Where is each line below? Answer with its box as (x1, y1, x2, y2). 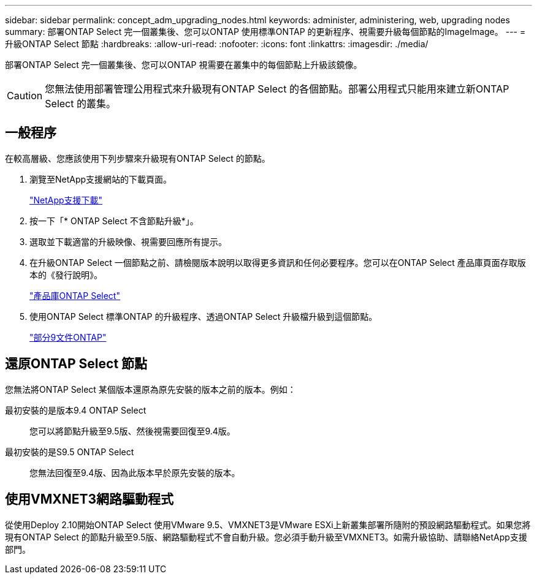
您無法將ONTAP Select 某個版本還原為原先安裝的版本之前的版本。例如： (5, 384, 296, 395)
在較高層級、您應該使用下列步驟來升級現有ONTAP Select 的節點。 (5, 153, 270, 164)
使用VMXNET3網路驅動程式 (5, 491, 174, 507)
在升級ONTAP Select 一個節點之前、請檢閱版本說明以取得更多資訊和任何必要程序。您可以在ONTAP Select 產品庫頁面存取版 (29, 257, 526, 268)
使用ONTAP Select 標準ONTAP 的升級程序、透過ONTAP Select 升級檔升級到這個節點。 (29, 311, 378, 322)
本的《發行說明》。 (29, 269, 102, 280)
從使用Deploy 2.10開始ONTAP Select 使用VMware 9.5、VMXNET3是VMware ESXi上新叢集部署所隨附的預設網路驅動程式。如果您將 (5, 519, 531, 530)
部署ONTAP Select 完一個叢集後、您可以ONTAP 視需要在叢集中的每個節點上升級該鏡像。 (5, 59, 362, 70)
